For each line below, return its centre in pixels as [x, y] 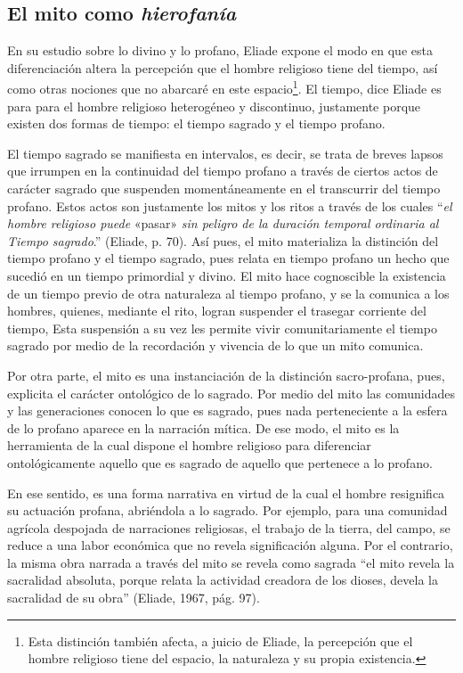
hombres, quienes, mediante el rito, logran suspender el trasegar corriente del [217, 311]
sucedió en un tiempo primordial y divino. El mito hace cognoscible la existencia [227, 275]
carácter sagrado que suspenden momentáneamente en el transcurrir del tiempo [224, 189]
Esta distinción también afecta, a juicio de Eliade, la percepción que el [220, 640]
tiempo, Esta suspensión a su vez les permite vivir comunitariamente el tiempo [222, 328]
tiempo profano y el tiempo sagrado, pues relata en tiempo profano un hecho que [228, 258]
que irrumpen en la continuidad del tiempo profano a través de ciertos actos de [223, 171]
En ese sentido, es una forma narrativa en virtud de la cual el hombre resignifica [226, 492]
